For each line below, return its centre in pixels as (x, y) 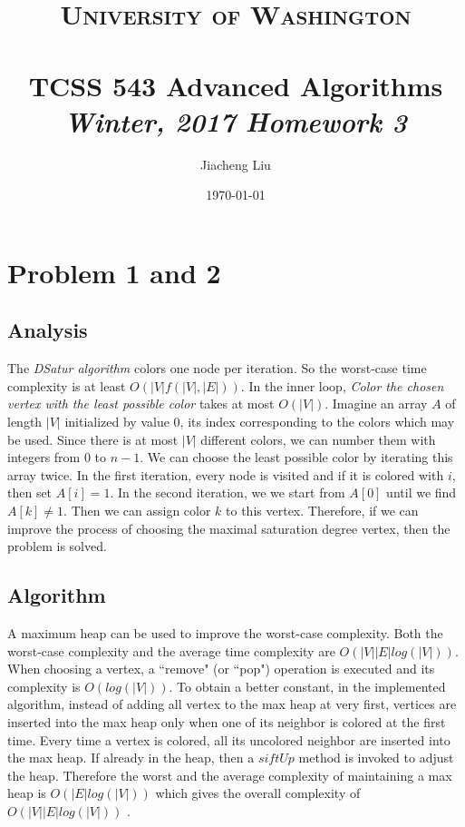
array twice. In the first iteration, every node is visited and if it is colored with (226, 474)
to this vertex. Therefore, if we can (322, 511)
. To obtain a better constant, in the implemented (307, 686)
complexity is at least (67, 385)
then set (30, 492)
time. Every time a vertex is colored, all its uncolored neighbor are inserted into (229, 739)
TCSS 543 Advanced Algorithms (236, 85)
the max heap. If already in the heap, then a (131, 758)
